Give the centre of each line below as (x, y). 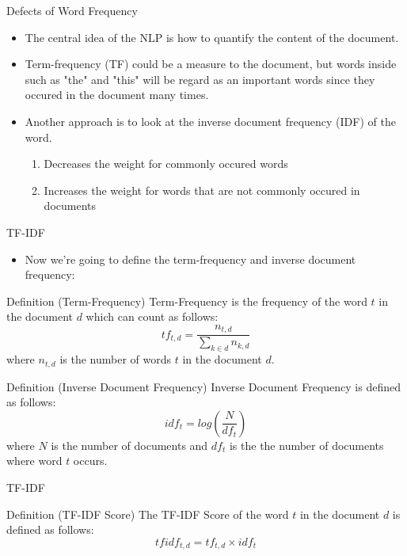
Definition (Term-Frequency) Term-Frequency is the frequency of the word (187, 301)
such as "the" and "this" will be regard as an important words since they (200, 79)
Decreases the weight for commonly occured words (166, 164)
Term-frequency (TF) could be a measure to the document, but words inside (211, 64)
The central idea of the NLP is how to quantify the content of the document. (212, 37)
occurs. (90, 461)
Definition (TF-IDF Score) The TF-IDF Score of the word (148, 514)
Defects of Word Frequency (72, 10)
